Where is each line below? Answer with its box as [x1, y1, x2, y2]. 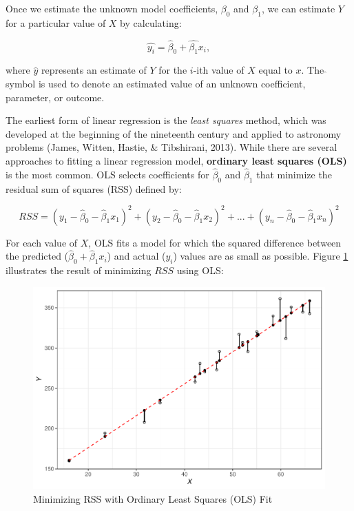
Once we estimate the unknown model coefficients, [6, 1, 218, 15]
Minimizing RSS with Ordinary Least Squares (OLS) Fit [33, 492, 273, 505]
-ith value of [193, 63, 244, 77]
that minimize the [256, 167, 332, 181]
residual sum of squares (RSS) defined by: [6, 181, 182, 196]
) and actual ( [107, 249, 166, 263]
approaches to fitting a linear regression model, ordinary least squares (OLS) [6, 153, 347, 167]
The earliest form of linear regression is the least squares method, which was [6, 113, 326, 127]
